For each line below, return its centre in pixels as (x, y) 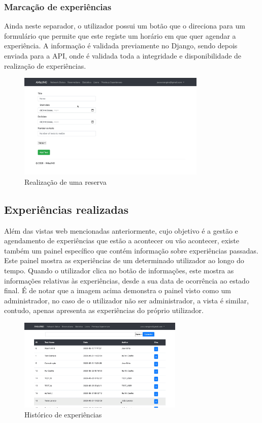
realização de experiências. (45, 65)
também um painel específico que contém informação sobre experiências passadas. (131, 250)
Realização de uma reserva (65, 181)
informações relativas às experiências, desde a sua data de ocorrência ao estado (127, 280)
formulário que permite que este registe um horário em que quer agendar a (120, 35)
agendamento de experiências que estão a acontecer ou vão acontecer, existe (122, 241)
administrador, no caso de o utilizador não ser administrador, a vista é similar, (126, 300)
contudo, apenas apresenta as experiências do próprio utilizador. (104, 310)
